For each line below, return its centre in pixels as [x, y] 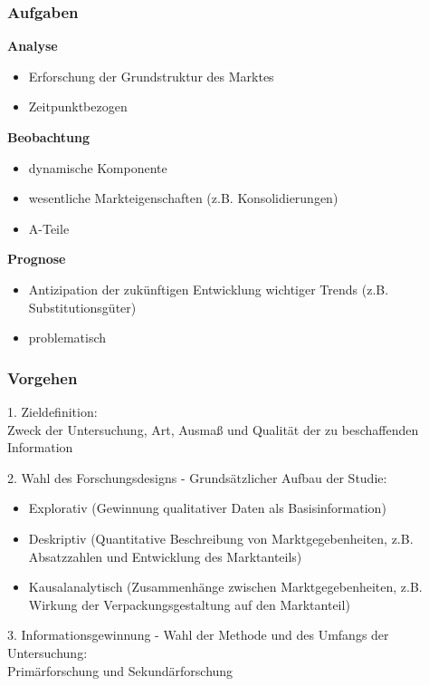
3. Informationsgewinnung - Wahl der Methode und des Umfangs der [198, 635]
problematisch [67, 338]
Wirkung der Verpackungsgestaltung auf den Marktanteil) [189, 604]
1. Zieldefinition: [52, 411]
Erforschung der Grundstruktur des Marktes [151, 76]
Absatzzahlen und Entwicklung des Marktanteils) [165, 556]
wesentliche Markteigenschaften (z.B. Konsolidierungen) [183, 198]
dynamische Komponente [98, 167]
